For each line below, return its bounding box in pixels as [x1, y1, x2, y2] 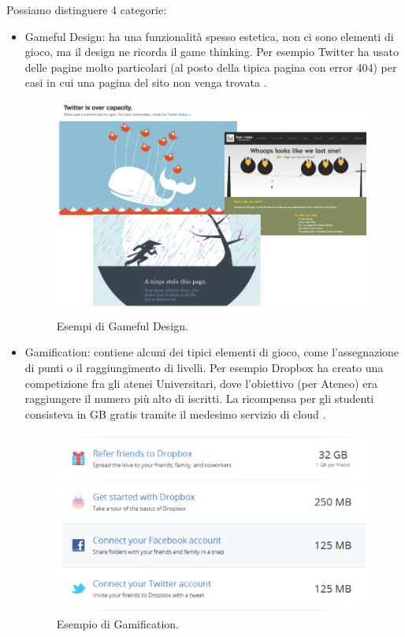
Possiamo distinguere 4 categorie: [6, 2, 167, 17]
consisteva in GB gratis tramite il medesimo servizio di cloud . [24, 405, 326, 422]
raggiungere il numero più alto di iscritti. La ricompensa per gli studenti [24, 390, 374, 407]
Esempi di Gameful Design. [56, 317, 188, 333]
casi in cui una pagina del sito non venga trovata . [24, 74, 267, 91]
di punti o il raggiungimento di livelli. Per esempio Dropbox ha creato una [24, 359, 384, 375]
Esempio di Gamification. [56, 616, 179, 632]
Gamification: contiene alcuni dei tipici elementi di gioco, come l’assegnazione [24, 344, 399, 360]
